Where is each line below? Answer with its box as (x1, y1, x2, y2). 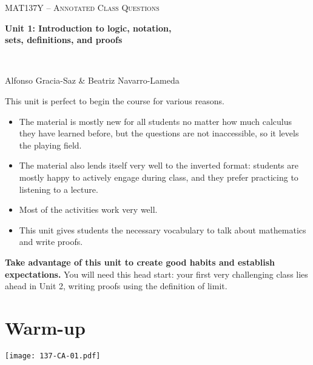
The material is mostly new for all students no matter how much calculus (19, 115, 292, 127)
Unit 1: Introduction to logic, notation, (5, 21, 172, 34)
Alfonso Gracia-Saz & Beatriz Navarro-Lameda (5, 74, 180, 87)
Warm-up (5, 315, 86, 340)
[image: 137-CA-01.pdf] (5, 351, 101, 360)
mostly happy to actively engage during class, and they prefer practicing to (19, 170, 298, 183)
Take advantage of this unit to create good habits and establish (5, 255, 275, 268)
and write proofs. (19, 235, 83, 248)
